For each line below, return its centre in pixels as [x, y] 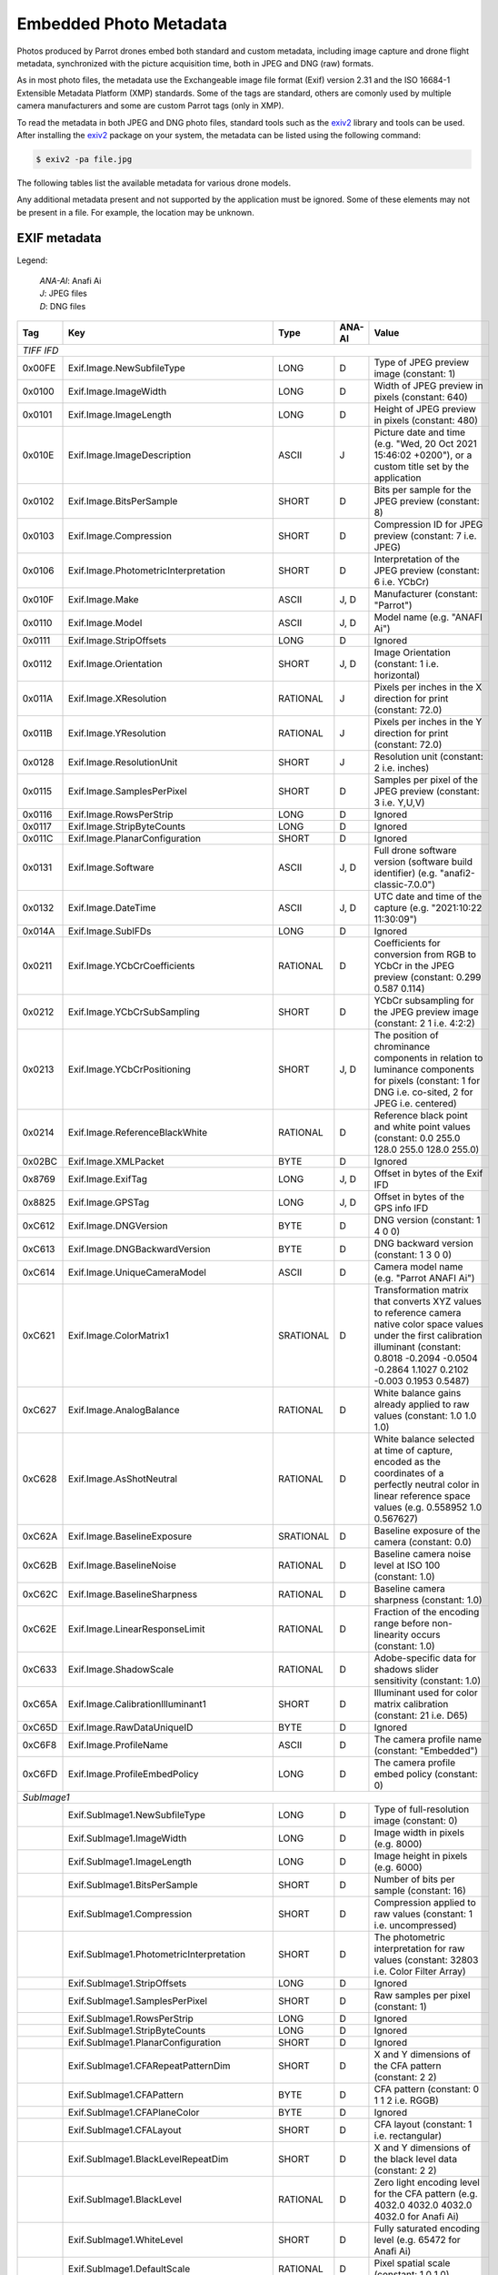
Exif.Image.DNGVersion [118, 1226]
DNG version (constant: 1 [427, 1220]
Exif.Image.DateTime [112, 908]
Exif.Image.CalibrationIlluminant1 [137, 1704]
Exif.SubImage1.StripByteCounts [137, 2031]
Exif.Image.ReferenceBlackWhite [138, 1133]
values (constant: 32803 [426, 1960]
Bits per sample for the [423, 490]
